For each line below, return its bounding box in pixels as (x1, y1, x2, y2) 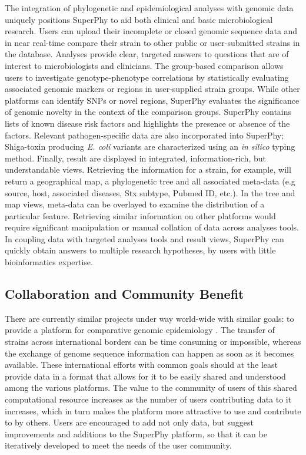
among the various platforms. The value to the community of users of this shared (5, 381, 297, 394)
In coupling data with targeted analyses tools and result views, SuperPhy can (5, 232, 284, 245)
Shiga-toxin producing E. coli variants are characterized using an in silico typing (5, 140, 295, 153)
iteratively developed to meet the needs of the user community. (5, 439, 232, 451)
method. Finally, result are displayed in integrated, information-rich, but (5, 151, 266, 164)
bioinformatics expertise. (5, 256, 93, 268)
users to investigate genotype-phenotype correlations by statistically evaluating (5, 71, 289, 83)
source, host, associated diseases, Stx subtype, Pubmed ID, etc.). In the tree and (5, 186, 295, 199)
